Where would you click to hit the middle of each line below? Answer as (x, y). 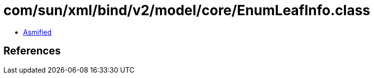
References (32, 51)
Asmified (38, 32)
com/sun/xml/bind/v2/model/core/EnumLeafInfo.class (187, 10)
